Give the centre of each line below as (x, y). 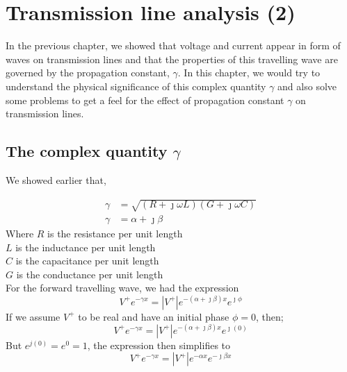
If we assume (33, 316)
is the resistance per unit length (115, 234)
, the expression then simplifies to (159, 345)
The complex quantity (87, 151)
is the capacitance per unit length (87, 261)
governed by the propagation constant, (88, 73)
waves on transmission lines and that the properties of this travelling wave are (172, 59)
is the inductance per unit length (86, 247)
